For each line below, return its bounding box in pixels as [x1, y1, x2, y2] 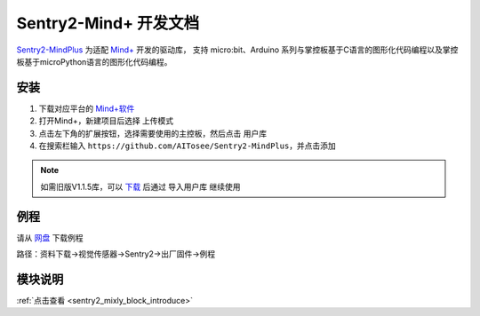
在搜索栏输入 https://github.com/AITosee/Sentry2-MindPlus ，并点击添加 [38, 140, 337, 151]
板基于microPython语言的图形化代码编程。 [16, 56, 172, 67]
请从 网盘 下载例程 [16, 232, 84, 243]
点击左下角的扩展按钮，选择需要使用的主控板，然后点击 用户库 [38, 128, 267, 138]
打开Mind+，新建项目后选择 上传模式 [38, 115, 174, 126]
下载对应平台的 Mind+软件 [38, 103, 135, 114]
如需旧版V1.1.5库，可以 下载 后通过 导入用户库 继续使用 [40, 181, 241, 192]
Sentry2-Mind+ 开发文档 [16, 13, 200, 33]
